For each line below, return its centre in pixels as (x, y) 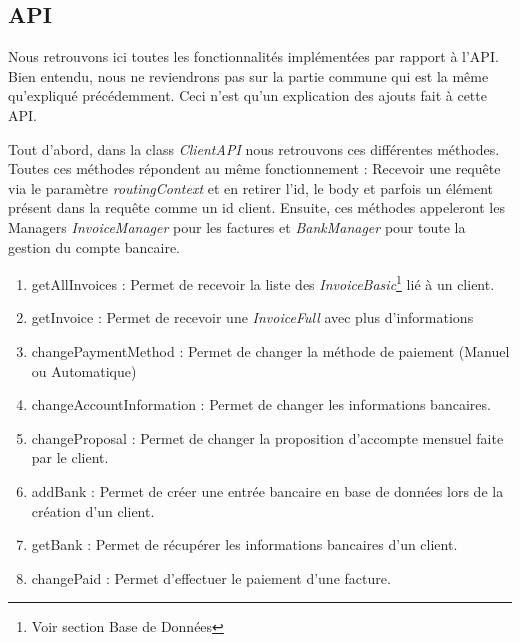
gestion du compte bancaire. (94, 246)
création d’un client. (93, 510)
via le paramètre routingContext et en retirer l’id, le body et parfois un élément (251, 187)
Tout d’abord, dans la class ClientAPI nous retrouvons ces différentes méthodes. (254, 148)
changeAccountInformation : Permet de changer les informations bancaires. (261, 404)
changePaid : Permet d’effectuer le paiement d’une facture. (211, 577)
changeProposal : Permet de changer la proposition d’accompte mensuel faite (267, 437)
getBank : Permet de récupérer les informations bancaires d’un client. (244, 544)
